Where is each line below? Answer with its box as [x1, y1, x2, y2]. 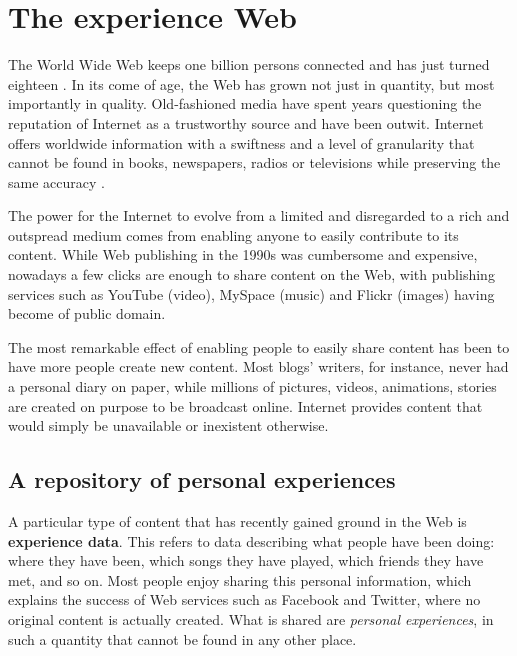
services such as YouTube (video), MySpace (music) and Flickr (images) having [8, 283, 495, 304]
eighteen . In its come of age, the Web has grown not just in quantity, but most [8, 73, 495, 94]
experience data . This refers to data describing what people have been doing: [8, 530, 495, 551]
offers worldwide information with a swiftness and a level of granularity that [8, 132, 475, 153]
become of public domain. [8, 303, 166, 324]
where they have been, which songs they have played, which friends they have [8, 550, 484, 571]
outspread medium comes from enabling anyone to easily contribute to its [8, 224, 459, 245]
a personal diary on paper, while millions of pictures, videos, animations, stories [8, 376, 497, 397]
